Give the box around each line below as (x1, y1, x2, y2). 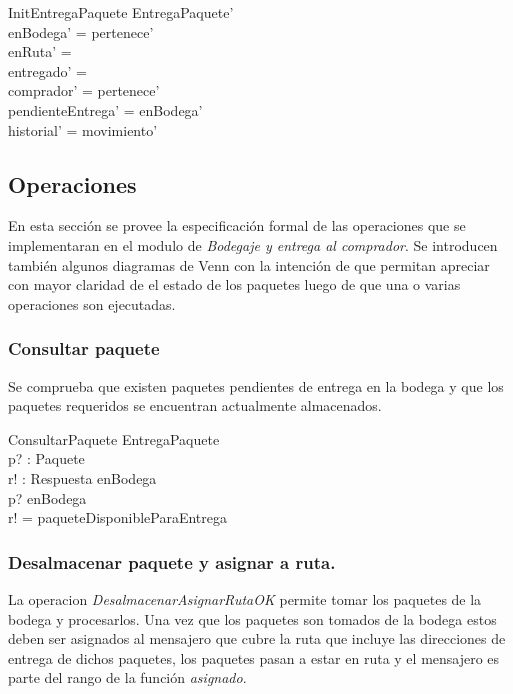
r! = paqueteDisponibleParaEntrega (8, 507, 227, 528)
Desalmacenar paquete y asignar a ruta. (8, 549, 336, 574)
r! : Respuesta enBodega (8, 467, 157, 488)
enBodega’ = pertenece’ (8, 21, 154, 42)
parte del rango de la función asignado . (8, 667, 247, 688)
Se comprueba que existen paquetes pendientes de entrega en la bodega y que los (8, 375, 504, 396)
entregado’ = (8, 60, 87, 81)
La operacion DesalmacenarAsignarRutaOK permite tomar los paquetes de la (8, 588, 482, 609)
